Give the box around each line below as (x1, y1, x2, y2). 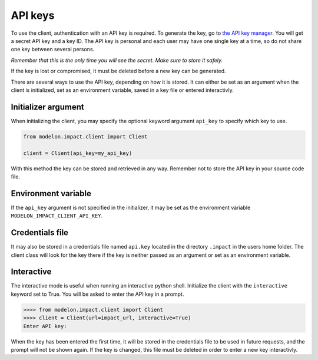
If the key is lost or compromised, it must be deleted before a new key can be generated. (11, 68, 226, 75)
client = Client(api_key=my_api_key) (23, 150, 132, 156)
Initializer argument (11, 102, 85, 112)
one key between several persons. (11, 46, 95, 53)
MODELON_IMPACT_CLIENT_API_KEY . (11, 212, 103, 219)
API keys (11, 9, 55, 22)
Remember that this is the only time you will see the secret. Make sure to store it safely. (11, 57, 223, 64)
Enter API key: (23, 323, 67, 329)
